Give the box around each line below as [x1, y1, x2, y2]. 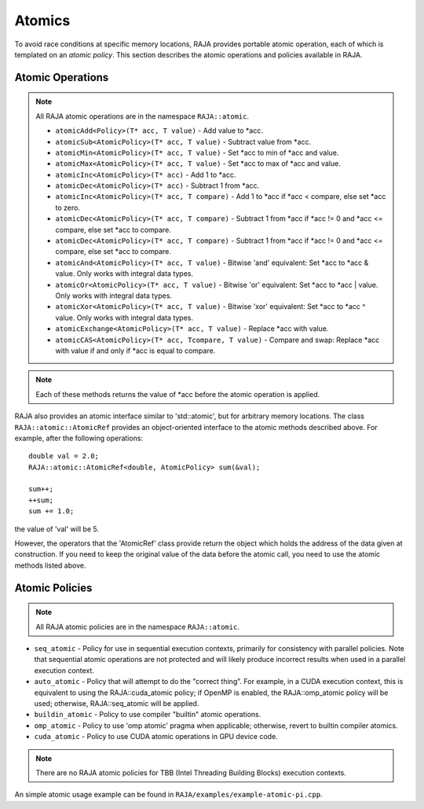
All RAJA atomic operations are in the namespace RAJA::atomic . [35, 111, 250, 121]
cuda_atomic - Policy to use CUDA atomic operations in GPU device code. [34, 732, 278, 741]
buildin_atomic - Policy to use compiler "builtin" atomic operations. [34, 710, 261, 719]
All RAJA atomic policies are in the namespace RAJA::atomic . [35, 622, 239, 631]
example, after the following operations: [14, 433, 144, 443]
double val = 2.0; [28, 452, 100, 461]
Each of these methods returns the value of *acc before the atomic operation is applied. [35, 389, 320, 399]
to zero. [55, 203, 80, 212]
